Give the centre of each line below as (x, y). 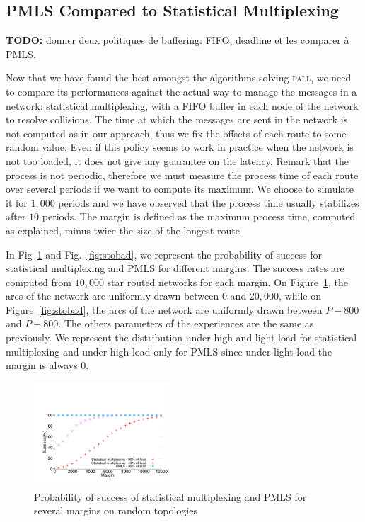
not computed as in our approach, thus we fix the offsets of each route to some (176, 133)
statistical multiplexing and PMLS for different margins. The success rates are (175, 268)
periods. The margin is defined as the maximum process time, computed (199, 216)
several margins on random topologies (116, 510)
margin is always (42, 365)
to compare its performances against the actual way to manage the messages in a (181, 91)
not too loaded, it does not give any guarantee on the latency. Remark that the (177, 160)
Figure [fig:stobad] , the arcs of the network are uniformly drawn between (164, 309)
